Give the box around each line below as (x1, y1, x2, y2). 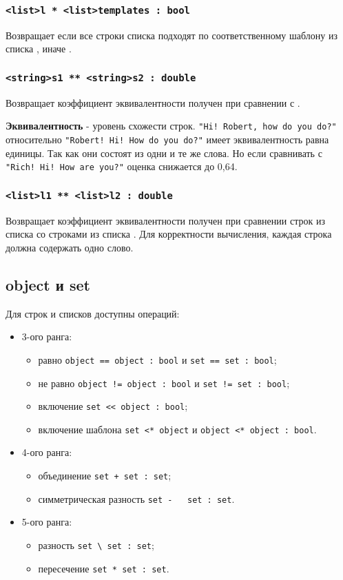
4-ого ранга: (21, 445, 72, 459)
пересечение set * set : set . (38, 561, 169, 575)
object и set (6, 273, 90, 295)
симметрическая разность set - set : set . (38, 491, 235, 506)
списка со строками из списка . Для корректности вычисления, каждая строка (6, 227, 332, 241)
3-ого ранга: (21, 329, 72, 344)
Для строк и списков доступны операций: (6, 306, 180, 320)
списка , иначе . (6, 41, 72, 56)
